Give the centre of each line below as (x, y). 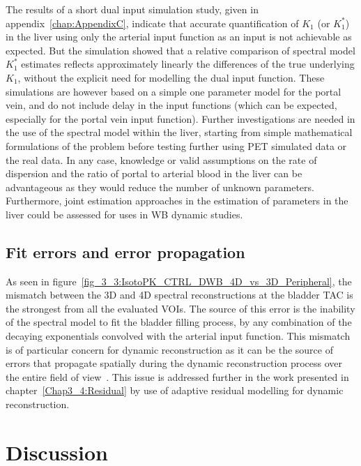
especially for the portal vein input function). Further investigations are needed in (180, 118)
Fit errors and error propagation (125, 251)
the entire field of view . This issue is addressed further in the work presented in (177, 376)
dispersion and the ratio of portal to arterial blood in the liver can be (154, 173)
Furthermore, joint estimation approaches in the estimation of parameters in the (177, 201)
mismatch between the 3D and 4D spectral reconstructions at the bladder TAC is (179, 295)
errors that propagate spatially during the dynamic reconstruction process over (174, 363)
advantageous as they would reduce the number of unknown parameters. (160, 187)
